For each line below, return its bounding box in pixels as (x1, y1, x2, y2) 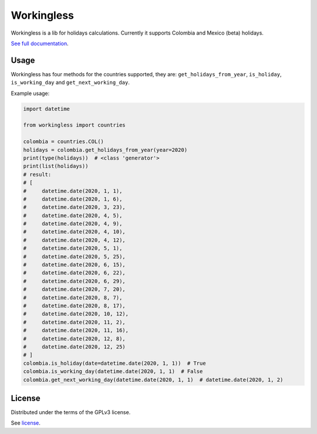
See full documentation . (11, 40, 69, 47)
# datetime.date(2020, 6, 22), (23, 270, 126, 276)
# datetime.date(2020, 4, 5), (23, 212, 123, 219)
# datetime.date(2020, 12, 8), (23, 335, 126, 342)
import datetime (23, 106, 70, 112)
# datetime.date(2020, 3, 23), (23, 204, 126, 211)
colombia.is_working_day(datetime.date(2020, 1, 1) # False (23, 368, 203, 375)
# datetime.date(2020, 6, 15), (23, 262, 126, 268)
